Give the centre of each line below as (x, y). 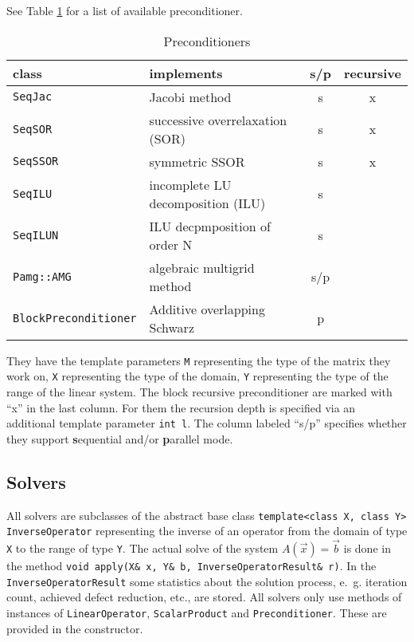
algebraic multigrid (202, 267)
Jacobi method (190, 96)
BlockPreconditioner (75, 318)
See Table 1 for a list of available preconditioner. (125, 10)
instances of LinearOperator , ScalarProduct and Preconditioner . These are (197, 612)
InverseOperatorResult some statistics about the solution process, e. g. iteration (207, 581)
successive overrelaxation (218, 120)
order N (171, 244)
